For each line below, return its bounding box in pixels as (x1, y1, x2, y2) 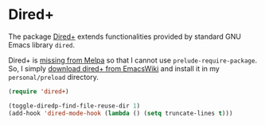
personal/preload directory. (8, 72, 99, 81)
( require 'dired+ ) (8, 87, 69, 96)
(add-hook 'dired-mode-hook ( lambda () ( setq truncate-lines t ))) (8, 109, 233, 117)
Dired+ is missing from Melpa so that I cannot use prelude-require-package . (8, 55, 257, 65)
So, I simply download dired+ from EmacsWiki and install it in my (8, 63, 220, 73)
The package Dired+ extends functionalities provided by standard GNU (8, 32, 241, 41)
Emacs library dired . (8, 40, 76, 49)
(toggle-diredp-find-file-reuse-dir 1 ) (8, 101, 141, 110)
